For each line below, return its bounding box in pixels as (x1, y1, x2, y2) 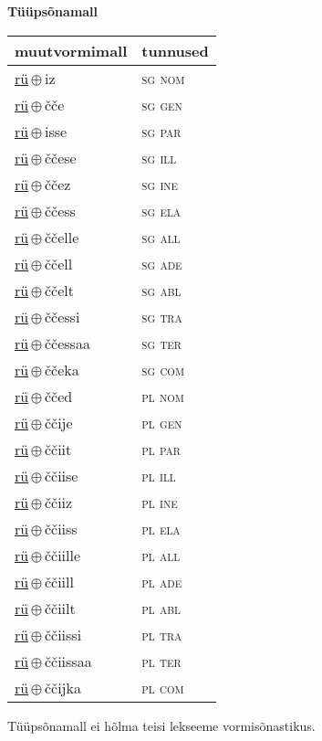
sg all (141, 226, 181, 248)
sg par (141, 120, 182, 142)
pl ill (141, 464, 176, 486)
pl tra (141, 623, 182, 645)
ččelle (44, 226, 79, 248)
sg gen (141, 93, 182, 115)
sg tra (141, 305, 182, 327)
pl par (141, 438, 181, 460)
